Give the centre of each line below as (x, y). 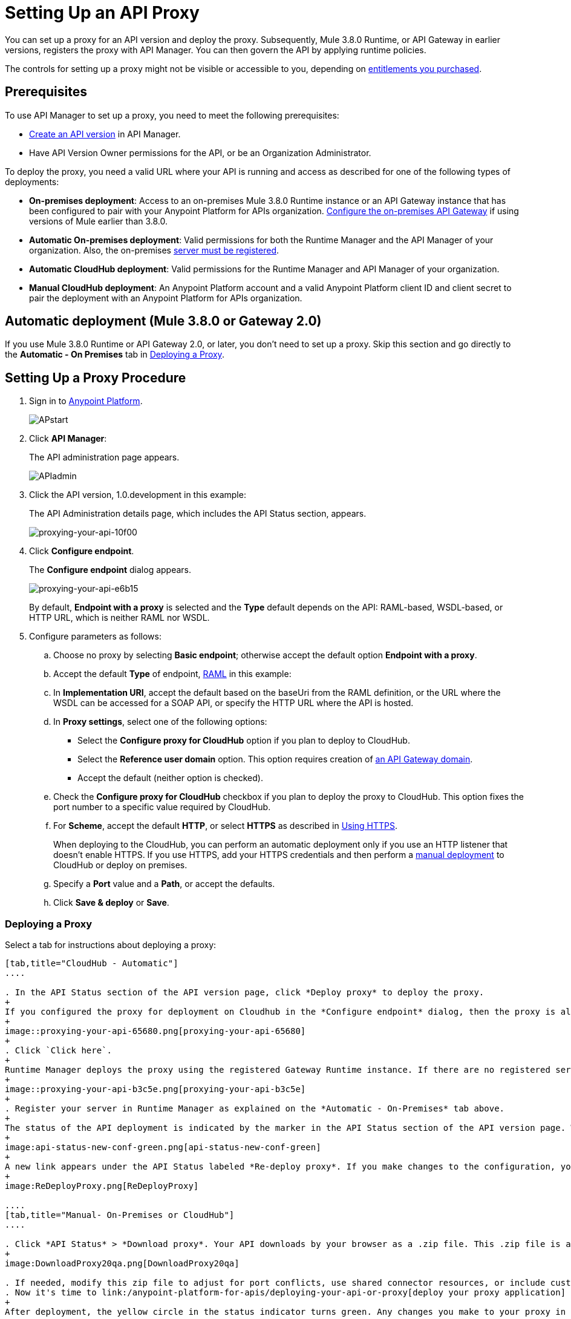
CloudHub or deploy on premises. (120, 865)
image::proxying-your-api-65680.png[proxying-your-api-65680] (155, 1031)
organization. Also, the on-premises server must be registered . (154, 250)
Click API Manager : (68, 439)
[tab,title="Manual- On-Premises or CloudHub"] (120, 1215)
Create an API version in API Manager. (105, 134)
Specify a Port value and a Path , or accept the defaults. (164, 884)
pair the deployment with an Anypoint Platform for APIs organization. (166, 298)
